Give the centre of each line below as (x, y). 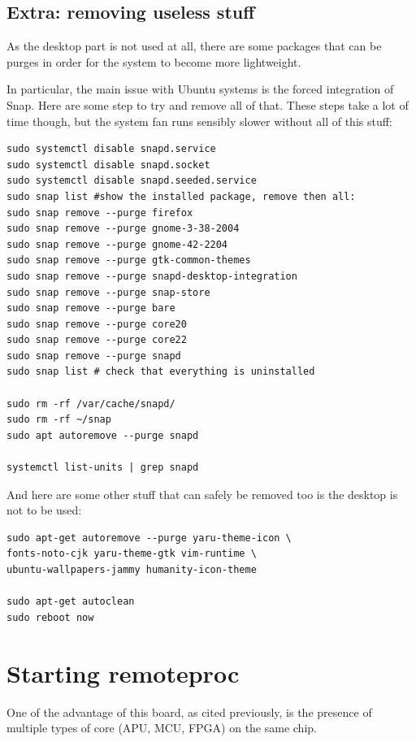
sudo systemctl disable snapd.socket (108, 165)
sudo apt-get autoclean (71, 602)
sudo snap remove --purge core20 (97, 324)
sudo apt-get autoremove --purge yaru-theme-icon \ (149, 538)
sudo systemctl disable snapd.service (111, 149)
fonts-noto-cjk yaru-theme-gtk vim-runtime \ (132, 554)
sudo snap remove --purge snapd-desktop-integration (152, 276)
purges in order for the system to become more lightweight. (154, 61)
